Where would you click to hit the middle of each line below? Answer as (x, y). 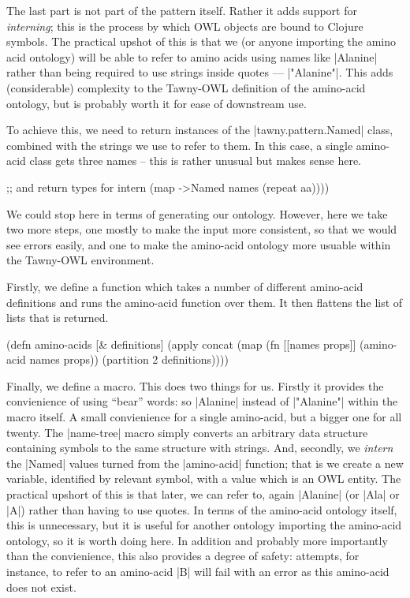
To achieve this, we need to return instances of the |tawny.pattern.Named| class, (200, 130)
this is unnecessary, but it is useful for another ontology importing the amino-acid (204, 525)
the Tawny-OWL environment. (80, 260)
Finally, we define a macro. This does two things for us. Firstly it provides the (195, 385)
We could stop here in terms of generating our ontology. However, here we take (197, 213)
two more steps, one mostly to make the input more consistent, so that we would (202, 229)
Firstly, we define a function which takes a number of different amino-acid (185, 286)
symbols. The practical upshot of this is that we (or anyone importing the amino (201, 41)
